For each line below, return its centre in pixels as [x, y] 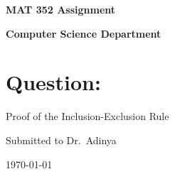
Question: [53, 82]
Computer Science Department [84, 33]
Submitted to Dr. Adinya [61, 140]
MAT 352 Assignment [61, 9]
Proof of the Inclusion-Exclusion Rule [87, 116]
